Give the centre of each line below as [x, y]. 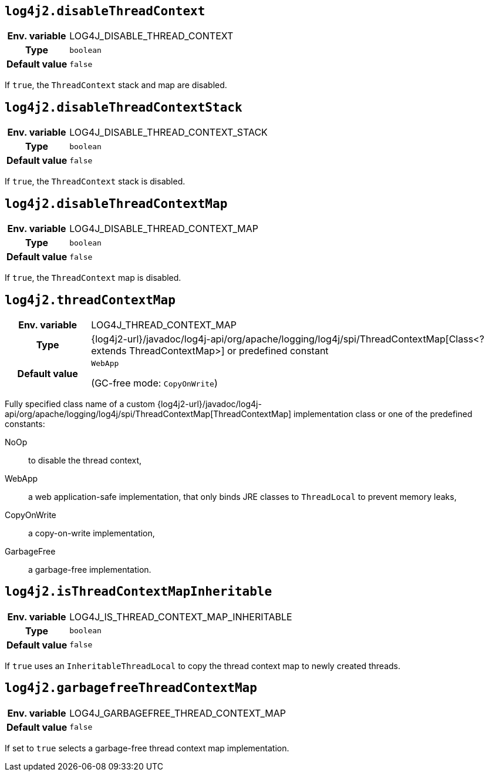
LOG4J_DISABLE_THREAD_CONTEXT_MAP [164, 229]
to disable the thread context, [85, 460]
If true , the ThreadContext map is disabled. [93, 278]
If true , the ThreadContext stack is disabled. [95, 182]
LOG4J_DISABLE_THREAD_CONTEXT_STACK [168, 132]
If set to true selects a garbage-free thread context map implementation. [147, 748]
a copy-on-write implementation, [92, 533]
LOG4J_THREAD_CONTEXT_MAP [164, 325]
